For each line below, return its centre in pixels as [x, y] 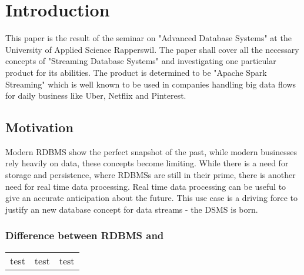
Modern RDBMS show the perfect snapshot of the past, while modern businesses [151, 151]
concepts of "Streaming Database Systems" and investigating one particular [141, 61]
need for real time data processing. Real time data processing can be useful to [146, 186]
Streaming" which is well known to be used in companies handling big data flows [151, 84]
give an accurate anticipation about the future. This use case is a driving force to [152, 198]
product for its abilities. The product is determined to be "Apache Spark [136, 72]
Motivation [39, 127]
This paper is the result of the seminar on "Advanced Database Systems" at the [148, 38]
